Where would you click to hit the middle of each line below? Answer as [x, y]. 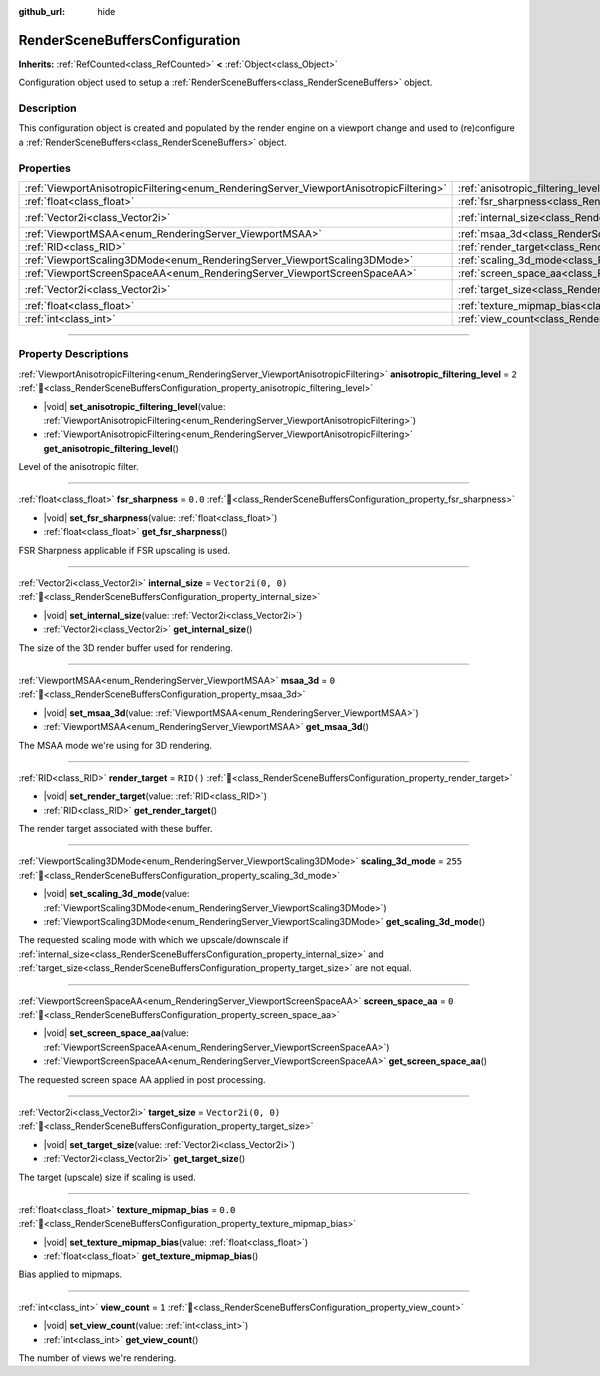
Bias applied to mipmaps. [70, 1274]
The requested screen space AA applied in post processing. [142, 1079]
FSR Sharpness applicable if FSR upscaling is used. [124, 550]
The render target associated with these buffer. [116, 829]
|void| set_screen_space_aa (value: [116, 1033]
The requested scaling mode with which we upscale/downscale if [153, 940]
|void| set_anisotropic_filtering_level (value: [134, 406]
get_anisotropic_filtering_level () [111, 448]
